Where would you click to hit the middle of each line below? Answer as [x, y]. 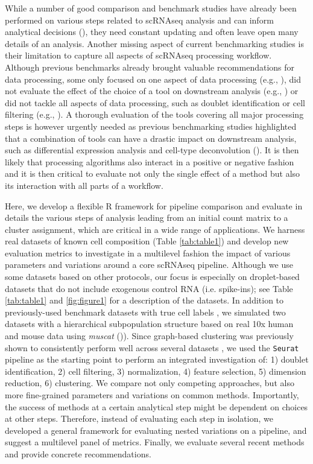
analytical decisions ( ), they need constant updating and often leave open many [152, 32]
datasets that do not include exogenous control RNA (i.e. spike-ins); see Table [149, 288]
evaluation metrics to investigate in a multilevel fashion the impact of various [148, 253]
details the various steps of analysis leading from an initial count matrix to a [147, 218]
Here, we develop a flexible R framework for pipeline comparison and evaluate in [154, 205]
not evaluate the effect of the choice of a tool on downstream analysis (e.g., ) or [152, 91]
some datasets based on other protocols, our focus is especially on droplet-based [152, 277]
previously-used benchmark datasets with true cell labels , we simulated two [145, 312]
